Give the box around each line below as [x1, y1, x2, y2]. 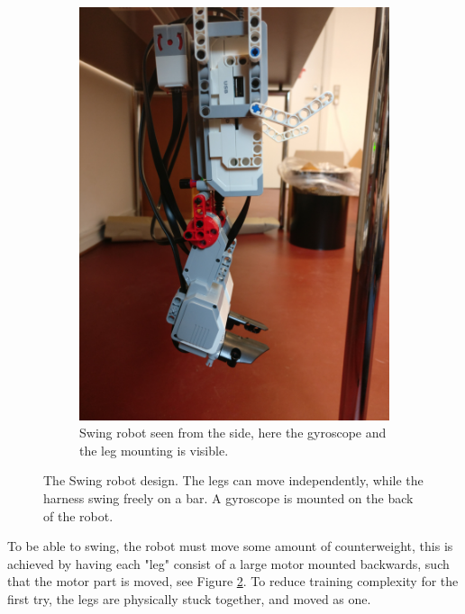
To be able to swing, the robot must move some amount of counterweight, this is [7, 537, 453, 555]
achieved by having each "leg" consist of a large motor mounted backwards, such [7, 554, 450, 573]
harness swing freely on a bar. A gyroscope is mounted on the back [43, 489, 414, 508]
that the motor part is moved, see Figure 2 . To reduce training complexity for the [7, 572, 459, 591]
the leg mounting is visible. [79, 440, 229, 459]
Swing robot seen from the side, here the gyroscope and [79, 423, 387, 442]
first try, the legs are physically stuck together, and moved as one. [7, 590, 371, 608]
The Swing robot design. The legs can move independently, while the [43, 471, 424, 490]
